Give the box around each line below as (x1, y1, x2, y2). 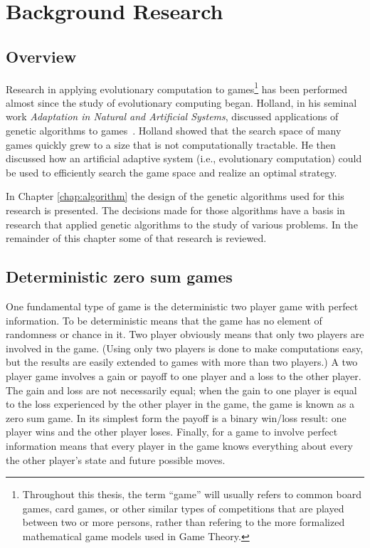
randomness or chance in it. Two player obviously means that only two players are (6, 327, 364, 342)
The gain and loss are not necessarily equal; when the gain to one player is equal (6, 382, 357, 397)
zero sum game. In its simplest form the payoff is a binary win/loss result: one (6, 410, 347, 425)
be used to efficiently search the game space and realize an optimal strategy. (6, 164, 337, 179)
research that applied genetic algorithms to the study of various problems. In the (6, 216, 358, 231)
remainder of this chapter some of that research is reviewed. (6, 231, 267, 246)
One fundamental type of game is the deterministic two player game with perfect (6, 298, 359, 313)
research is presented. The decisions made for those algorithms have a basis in (6, 202, 345, 217)
